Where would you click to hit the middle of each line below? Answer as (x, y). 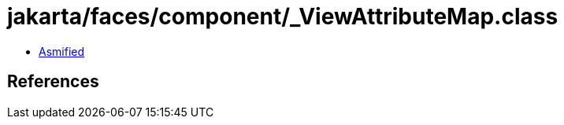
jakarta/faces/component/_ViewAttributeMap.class (283, 17)
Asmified (62, 51)
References (53, 82)
